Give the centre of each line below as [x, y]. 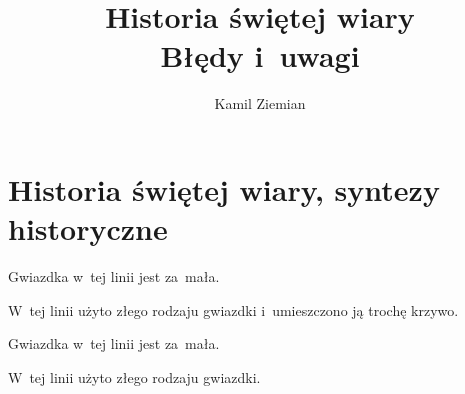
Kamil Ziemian [260, 103]
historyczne [88, 228]
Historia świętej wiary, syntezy [224, 188]
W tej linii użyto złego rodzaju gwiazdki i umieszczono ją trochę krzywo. [233, 309]
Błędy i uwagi [260, 55]
